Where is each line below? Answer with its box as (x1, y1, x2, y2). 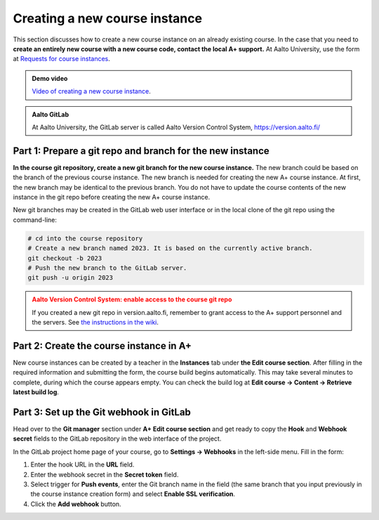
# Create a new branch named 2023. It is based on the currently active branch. (27, 245, 313, 252)
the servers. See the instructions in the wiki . (32, 318, 159, 327)
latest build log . (13, 388, 60, 396)
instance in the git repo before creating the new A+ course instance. (13, 193, 211, 201)
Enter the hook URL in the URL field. (30, 460, 135, 469)
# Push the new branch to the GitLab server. (27, 264, 187, 272)
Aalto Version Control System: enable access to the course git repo (32, 295, 232, 304)
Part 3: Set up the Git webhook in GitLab (13, 406, 191, 418)
